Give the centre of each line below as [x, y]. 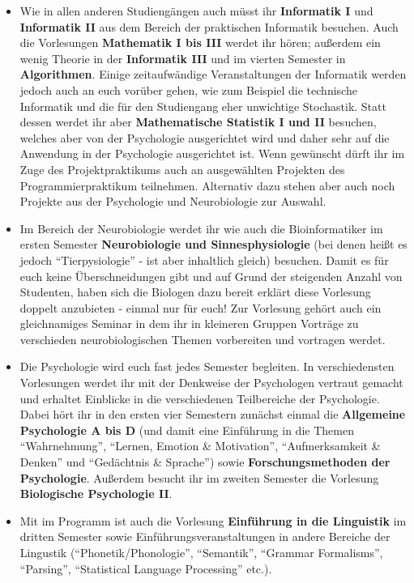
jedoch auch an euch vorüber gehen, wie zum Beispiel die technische [188, 89]
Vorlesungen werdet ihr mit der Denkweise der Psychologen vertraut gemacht [211, 383]
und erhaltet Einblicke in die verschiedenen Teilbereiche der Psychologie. [200, 398]
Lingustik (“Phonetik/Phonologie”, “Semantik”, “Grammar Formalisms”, [201, 552]
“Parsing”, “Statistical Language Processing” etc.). [146, 568]
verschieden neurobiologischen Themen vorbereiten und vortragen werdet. [203, 339]
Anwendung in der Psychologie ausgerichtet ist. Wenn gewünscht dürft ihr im [212, 153]
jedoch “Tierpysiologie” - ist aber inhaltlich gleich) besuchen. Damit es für [204, 260]
